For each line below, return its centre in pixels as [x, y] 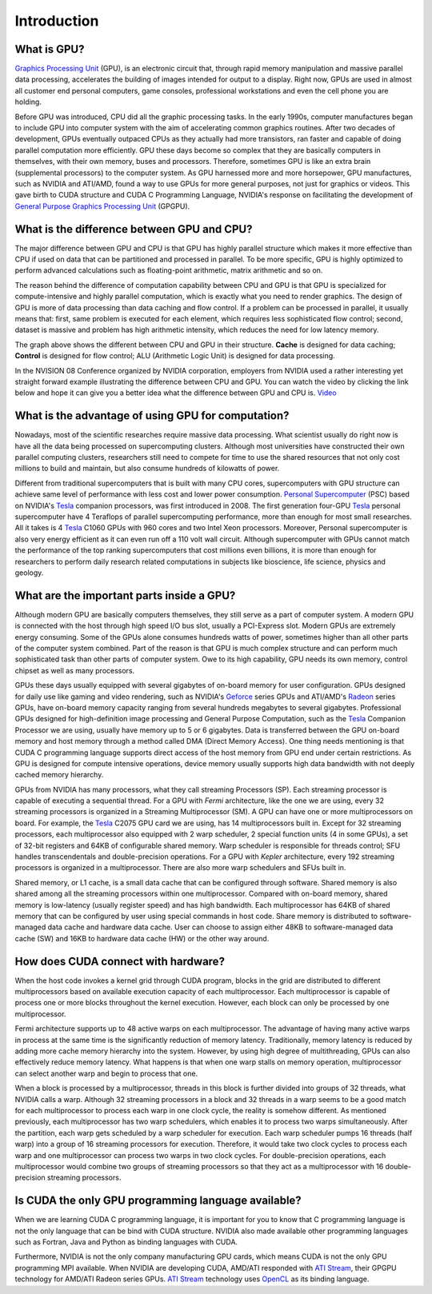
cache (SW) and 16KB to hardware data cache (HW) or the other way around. [142, 938]
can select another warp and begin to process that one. [106, 1073]
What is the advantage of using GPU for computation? [152, 416]
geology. [29, 573]
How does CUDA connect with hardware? [120, 961]
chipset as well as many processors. [75, 670]
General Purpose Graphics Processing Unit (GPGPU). [102, 206]
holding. [28, 102]
